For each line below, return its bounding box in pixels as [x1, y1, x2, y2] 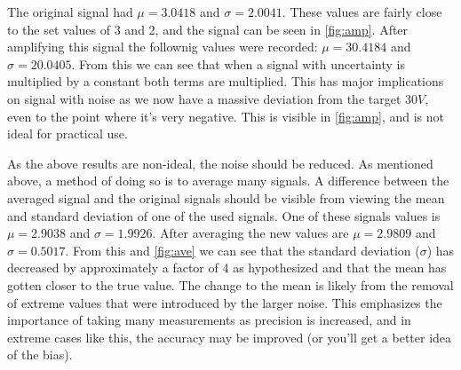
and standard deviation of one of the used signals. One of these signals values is [7, 206, 441, 224]
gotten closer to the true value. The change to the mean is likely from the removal [7, 275, 454, 294]
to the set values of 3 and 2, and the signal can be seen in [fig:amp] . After [7, 20, 409, 38]
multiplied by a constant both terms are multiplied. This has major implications [7, 72, 444, 91]
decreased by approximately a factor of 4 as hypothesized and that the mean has [7, 258, 447, 277]
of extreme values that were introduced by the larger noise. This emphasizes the [7, 293, 442, 311]
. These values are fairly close [282, 3, 442, 20]
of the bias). [7, 345, 73, 364]
